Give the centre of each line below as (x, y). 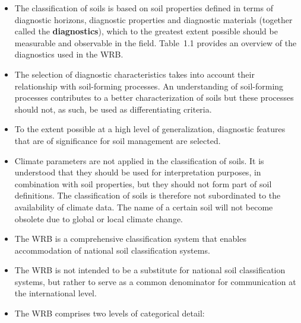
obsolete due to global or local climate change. (99, 218)
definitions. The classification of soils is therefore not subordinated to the (148, 195)
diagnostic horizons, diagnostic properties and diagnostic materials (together (153, 19)
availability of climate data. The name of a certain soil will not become (144, 207)
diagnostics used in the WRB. (69, 54)
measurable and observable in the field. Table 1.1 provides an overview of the (156, 42)
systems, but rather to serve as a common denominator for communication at (155, 281)
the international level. (56, 293)
